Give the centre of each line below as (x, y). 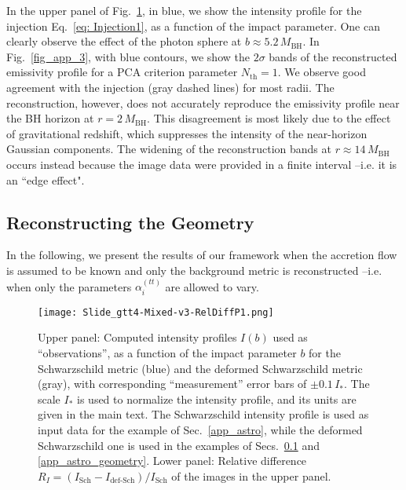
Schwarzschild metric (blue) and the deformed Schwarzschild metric (200, 368)
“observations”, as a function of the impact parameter (167, 353)
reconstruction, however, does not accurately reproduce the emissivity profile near (203, 102)
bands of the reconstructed (333, 56)
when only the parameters (69, 286)
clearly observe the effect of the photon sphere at (124, 41)
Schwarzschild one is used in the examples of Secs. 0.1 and (179, 445)
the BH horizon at (50, 118)
